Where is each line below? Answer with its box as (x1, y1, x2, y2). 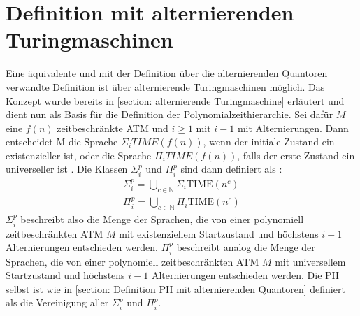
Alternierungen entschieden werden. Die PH (151, 268, 340, 282)
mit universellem (275, 254, 346, 268)
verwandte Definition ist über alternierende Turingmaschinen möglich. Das (6, 79, 325, 94)
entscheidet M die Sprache (6, 134, 118, 149)
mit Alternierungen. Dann (237, 120, 349, 135)
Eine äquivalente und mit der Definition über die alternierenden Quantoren (6, 66, 328, 80)
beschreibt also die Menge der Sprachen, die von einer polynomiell (20, 212, 304, 227)
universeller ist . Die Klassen (6, 161, 128, 176)
